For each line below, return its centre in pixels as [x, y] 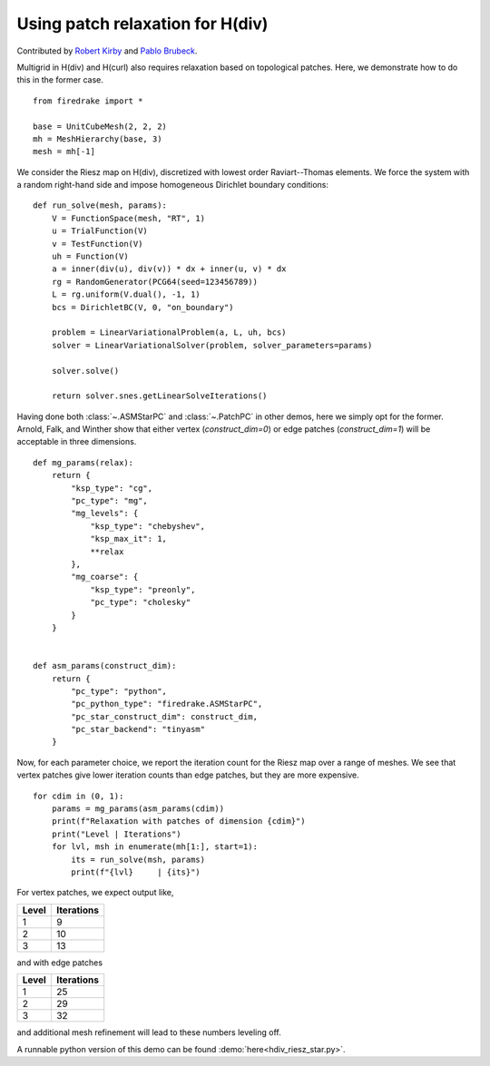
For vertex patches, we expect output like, [95, 893]
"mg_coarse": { [105, 577]
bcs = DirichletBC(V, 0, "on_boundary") [143, 307]
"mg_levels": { [105, 513]
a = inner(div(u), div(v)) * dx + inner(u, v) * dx [169, 269]
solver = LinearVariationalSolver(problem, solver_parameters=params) [212, 345]
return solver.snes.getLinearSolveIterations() [159, 396]
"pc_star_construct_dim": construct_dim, [165, 716]
